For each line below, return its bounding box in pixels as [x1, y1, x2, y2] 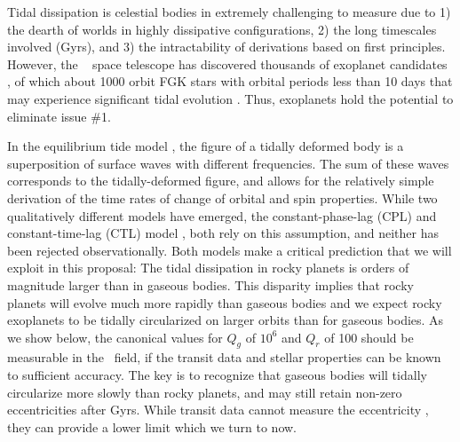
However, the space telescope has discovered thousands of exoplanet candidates [7, 54, 448, 73]
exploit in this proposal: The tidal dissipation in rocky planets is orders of [7, 258, 409, 277]
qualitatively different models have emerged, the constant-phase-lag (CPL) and [7, 206, 437, 225]
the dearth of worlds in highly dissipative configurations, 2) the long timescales [7, 20, 437, 38]
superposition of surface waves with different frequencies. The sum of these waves [7, 154, 449, 172]
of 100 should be [324, 328, 414, 346]
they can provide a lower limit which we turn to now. [7, 417, 297, 436]
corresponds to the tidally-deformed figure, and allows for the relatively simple [7, 171, 434, 190]
